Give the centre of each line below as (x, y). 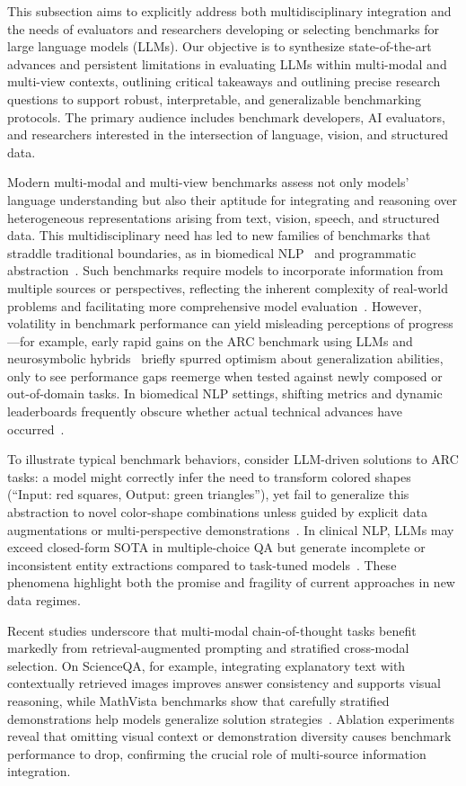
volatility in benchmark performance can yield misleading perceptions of (206, 323)
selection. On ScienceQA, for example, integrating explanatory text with (207, 665)
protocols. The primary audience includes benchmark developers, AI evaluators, (226, 116)
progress (431, 323)
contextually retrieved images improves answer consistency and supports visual (224, 683)
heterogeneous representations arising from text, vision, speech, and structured (224, 217)
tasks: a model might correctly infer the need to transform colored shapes (209, 476)
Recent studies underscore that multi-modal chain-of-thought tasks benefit (212, 630)
